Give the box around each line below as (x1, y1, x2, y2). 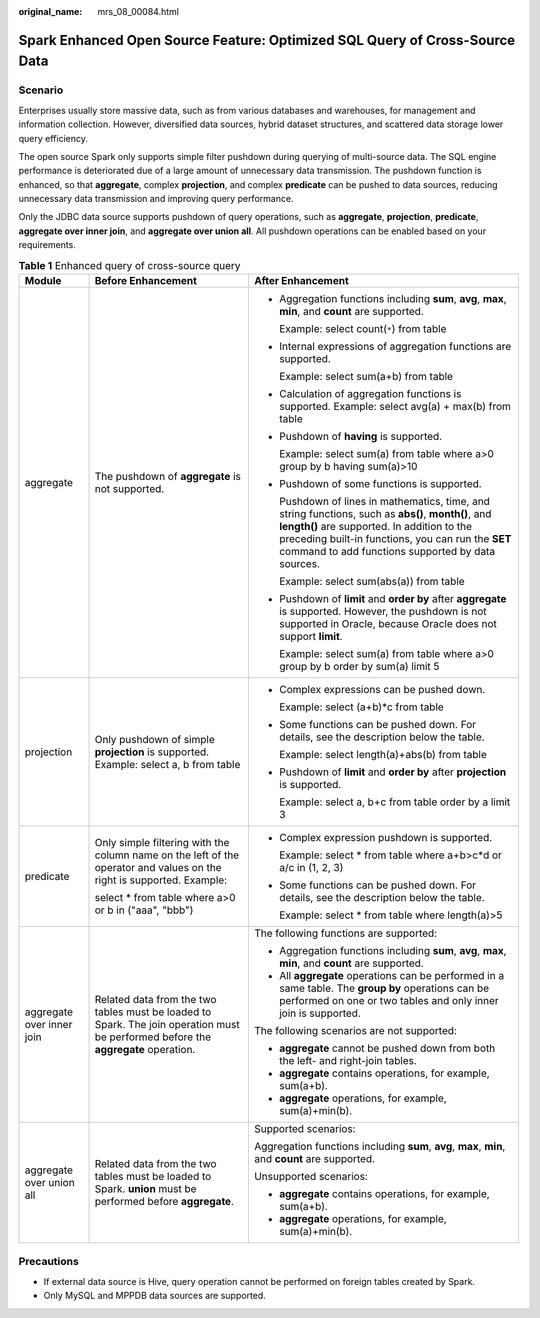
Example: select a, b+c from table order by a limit (278, 795, 511, 809)
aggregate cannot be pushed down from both (278, 1041, 496, 1055)
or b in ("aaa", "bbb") (94, 903, 194, 917)
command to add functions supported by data (278, 545, 495, 559)
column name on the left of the (94, 848, 240, 862)
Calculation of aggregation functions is (278, 387, 462, 401)
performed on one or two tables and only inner (278, 994, 499, 1008)
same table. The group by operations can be (278, 981, 490, 995)
